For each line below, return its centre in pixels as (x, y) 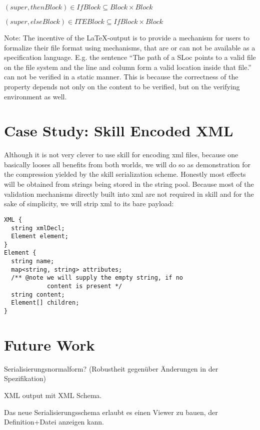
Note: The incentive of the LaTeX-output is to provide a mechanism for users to (127, 37)
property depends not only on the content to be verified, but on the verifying (122, 86)
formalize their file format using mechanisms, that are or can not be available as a (130, 47)
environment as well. (35, 96)
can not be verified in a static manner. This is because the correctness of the (121, 77)
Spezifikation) (25, 378)
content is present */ (84, 286)
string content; (38, 294)
